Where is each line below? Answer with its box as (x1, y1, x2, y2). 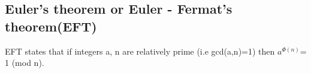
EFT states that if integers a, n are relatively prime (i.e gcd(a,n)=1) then (5, 45, 275, 57)
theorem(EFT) (5, 17, 97, 35)
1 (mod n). (5, 56, 44, 69)
